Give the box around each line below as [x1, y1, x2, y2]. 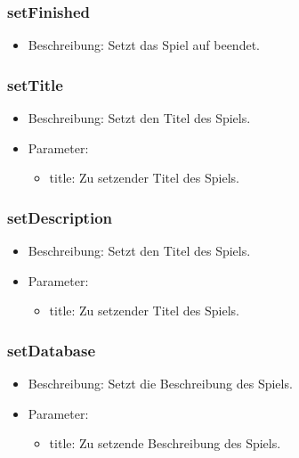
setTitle [7, 73, 63, 95]
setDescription [7, 206, 113, 228]
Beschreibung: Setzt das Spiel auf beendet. [28, 36, 260, 54]
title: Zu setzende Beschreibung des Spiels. [49, 434, 281, 453]
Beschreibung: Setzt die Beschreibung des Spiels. [28, 374, 293, 393]
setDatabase [7, 339, 96, 361]
